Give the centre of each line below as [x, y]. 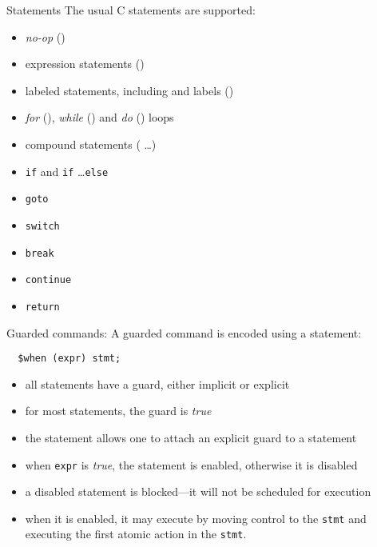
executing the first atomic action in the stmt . [136, 534]
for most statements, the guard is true [118, 411]
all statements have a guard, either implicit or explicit [157, 383]
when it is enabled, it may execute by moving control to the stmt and [196, 518]
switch [42, 226]
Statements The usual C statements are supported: [131, 10]
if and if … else [67, 171]
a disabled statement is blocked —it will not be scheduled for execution [198, 491]
